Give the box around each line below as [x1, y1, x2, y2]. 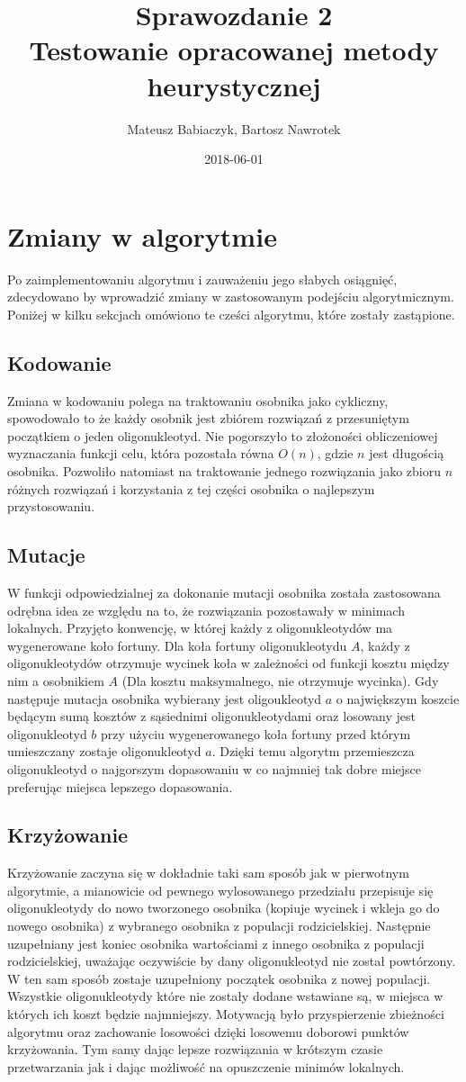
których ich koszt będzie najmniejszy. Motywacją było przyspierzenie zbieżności [7, 1005, 444, 1023]
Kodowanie [7, 348, 112, 376]
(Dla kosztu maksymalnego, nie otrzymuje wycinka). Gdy [121, 671, 439, 690]
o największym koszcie [336, 689, 460, 708]
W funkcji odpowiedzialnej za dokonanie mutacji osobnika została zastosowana [7, 582, 441, 601]
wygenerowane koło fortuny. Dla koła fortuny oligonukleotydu [7, 636, 347, 654]
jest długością [369, 444, 444, 463]
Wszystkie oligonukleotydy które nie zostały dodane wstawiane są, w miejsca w [7, 987, 444, 1005]
